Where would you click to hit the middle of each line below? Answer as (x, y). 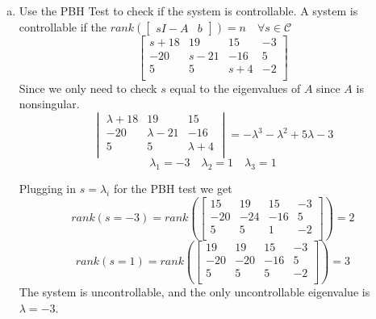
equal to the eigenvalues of (235, 88)
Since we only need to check (88, 88)
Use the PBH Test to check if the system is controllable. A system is (188, 10)
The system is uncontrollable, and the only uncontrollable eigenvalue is (194, 291)
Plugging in (48, 188)
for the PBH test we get (173, 188)
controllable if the (63, 26)
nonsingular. (49, 104)
